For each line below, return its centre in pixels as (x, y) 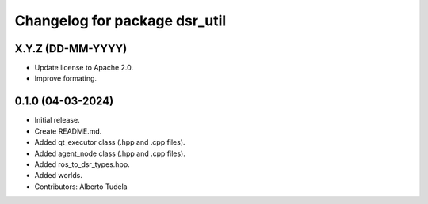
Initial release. (57, 120)
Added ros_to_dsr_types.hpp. (82, 164)
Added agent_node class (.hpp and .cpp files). (110, 153)
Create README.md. (68, 131)
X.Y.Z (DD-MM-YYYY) (71, 49)
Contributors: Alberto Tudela (81, 187)
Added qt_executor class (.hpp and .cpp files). (110, 142)
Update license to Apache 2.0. (84, 68)
